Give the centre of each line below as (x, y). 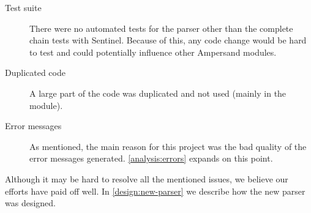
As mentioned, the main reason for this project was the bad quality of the (168, 146)
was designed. (30, 203)
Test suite (23, 7)
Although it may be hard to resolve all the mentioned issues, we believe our (147, 178)
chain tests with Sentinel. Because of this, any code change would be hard (168, 40)
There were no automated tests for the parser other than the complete (161, 28)
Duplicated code (35, 73)
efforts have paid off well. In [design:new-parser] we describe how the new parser (155, 191)
